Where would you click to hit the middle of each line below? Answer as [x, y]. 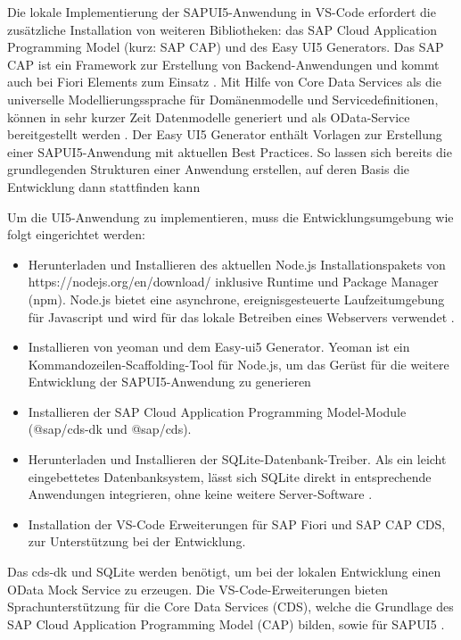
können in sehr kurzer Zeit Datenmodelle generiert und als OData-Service [209, 116]
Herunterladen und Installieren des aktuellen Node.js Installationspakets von [237, 264]
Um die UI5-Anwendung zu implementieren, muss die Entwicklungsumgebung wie [230, 216]
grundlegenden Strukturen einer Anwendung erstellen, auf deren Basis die [209, 169]
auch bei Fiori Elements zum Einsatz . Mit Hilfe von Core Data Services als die [224, 82]
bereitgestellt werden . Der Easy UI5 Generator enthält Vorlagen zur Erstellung [225, 134]
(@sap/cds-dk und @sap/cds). [110, 429]
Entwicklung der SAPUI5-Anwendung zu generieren [169, 382]
